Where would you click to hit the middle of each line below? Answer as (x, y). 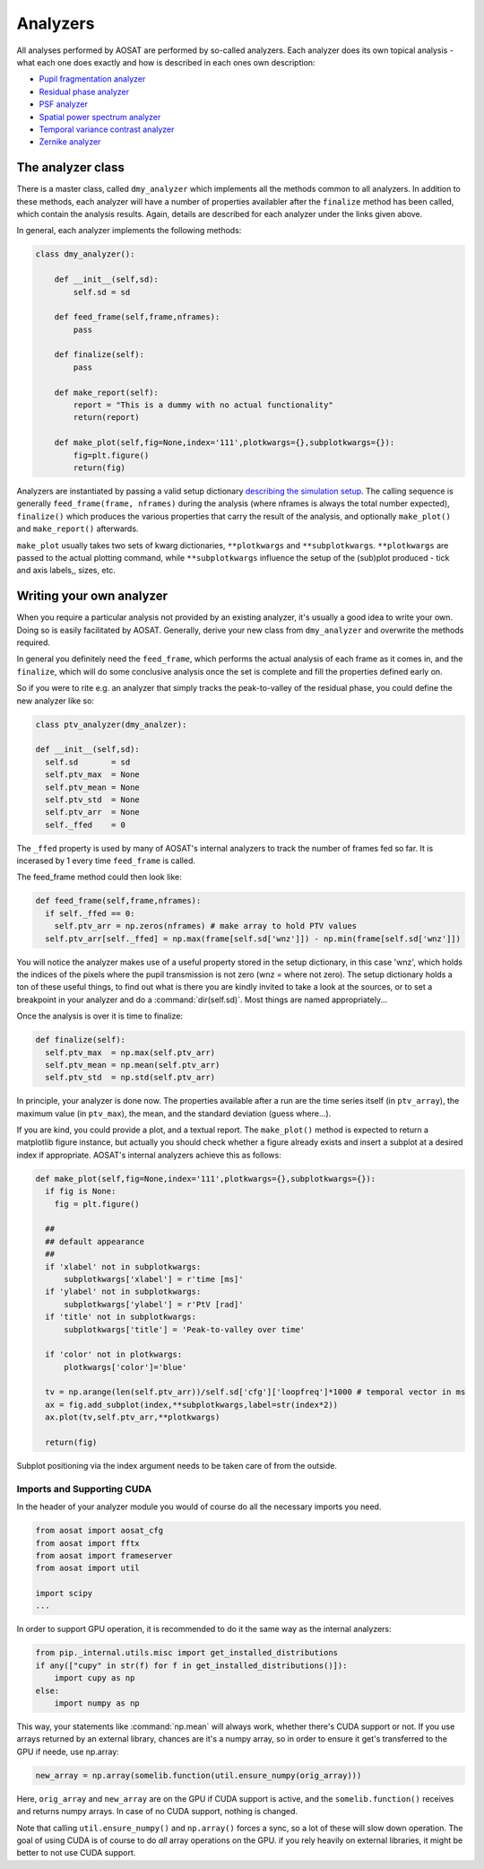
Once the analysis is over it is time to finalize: (100, 1016)
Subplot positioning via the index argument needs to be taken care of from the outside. (177, 1466)
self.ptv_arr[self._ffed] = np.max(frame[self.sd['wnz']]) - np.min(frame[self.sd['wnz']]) (253, 939)
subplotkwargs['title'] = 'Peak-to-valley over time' (185, 1329)
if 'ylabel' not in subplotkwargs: (123, 1292)
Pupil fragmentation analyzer (92, 79)
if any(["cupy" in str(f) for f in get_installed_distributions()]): (191, 1665)
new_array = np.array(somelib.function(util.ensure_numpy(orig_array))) (199, 1775)
